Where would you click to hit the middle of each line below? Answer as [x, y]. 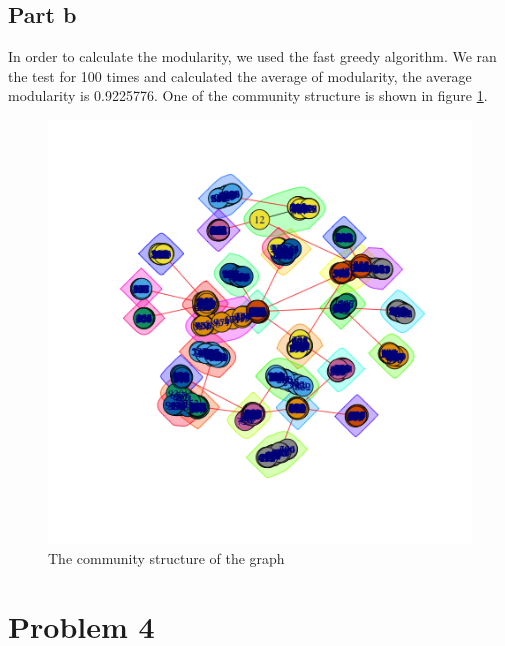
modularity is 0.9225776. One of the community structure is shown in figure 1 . [248, 95]
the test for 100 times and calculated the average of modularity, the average [240, 75]
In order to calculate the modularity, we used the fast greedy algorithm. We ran [252, 56]
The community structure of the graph [166, 557]
